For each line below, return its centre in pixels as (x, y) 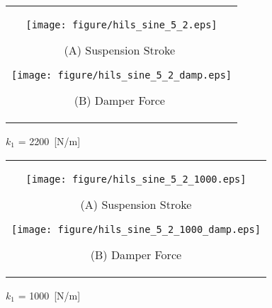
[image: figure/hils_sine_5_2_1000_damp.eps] (136, 229)
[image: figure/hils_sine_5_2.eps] (121, 25)
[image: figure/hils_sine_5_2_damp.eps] (121, 75)
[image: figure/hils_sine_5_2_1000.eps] (136, 179)
